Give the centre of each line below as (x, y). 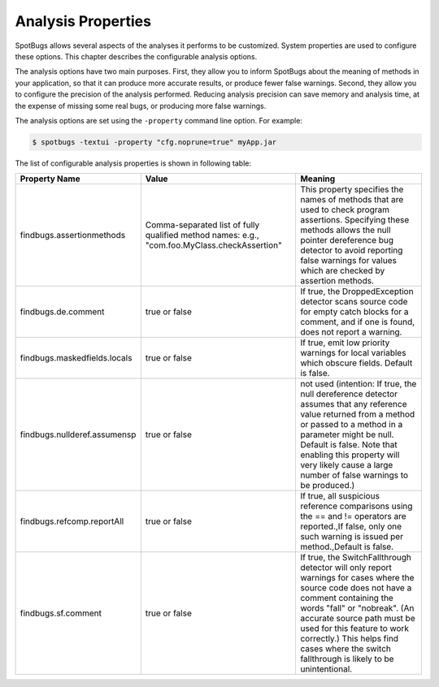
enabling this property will (350, 455)
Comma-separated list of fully (202, 225)
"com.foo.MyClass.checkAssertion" (213, 245)
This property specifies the (352, 189)
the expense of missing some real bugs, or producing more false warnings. (141, 106)
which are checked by (343, 270)
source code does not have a (356, 588)
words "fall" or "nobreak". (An (357, 608)
